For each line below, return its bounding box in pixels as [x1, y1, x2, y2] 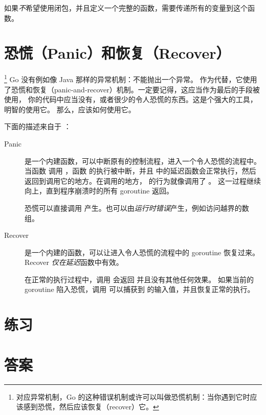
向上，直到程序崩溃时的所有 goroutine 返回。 [25, 185, 173, 196]
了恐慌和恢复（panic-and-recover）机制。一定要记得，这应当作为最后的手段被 [4, 84, 260, 94]
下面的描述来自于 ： [4, 121, 71, 132]
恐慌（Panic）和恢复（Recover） [4, 42, 231, 63]
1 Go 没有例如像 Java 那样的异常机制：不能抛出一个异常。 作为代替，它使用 [4, 72, 257, 84]
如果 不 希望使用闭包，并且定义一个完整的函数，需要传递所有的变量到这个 [4, 3, 248, 13]
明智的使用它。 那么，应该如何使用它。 [4, 104, 136, 114]
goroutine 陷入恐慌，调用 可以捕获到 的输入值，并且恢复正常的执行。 [25, 284, 255, 295]
